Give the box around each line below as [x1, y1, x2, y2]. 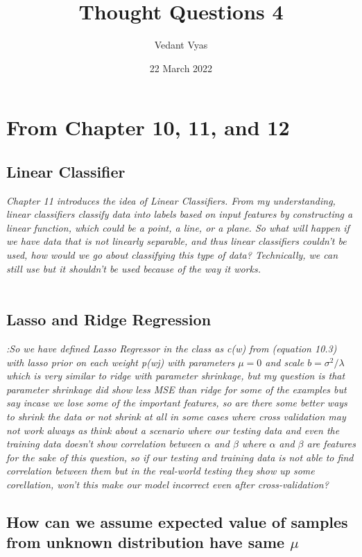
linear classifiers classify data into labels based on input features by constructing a [6, 207, 353, 221]
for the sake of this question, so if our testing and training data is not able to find [6, 449, 354, 464]
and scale [265, 354, 304, 369]
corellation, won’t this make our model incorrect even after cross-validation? [6, 477, 329, 491]
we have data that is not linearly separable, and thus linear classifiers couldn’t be [6, 234, 347, 248]
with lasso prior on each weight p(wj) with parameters [6, 354, 235, 369]
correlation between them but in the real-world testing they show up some [6, 463, 315, 478]
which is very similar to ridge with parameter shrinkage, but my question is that [6, 368, 345, 383]
